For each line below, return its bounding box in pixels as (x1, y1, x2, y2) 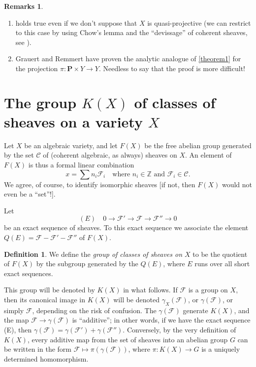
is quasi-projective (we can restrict (147, 17, 251, 28)
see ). (15, 37, 32, 47)
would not (222, 179, 253, 189)
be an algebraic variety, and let (24, 140, 118, 150)
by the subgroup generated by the (36, 258, 138, 269)
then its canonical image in (4, 294, 85, 304)
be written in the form (4, 344, 71, 354)
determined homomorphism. (4, 353, 89, 364)
